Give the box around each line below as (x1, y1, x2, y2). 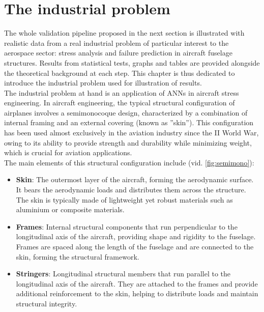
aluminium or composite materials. (16, 204, 125, 215)
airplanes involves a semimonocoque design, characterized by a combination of (4, 107, 248, 118)
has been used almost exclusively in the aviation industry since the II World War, (4, 127, 259, 138)
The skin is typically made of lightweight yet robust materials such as (16, 194, 233, 205)
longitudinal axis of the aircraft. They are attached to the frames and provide (16, 278, 258, 289)
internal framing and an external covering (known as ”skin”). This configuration (4, 117, 254, 128)
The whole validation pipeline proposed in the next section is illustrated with (4, 27, 245, 38)
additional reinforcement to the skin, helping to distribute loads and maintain (16, 288, 258, 299)
